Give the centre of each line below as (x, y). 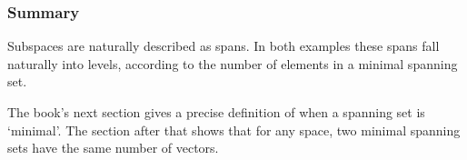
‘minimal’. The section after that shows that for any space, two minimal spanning (234, 130)
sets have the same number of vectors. (113, 148)
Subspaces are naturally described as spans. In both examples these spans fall (224, 46)
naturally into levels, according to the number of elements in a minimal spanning (233, 63)
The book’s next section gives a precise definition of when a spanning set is (216, 112)
